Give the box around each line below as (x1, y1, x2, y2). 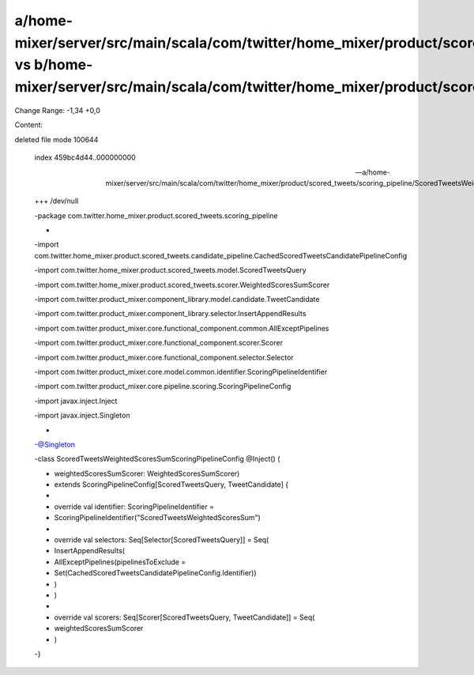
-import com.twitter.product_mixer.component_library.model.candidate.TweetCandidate (34, 295, 320, 304)
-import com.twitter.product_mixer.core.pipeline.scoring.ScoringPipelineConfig (34, 382, 292, 391)
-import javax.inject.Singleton (34, 411, 130, 420)
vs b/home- (14, 56, 93, 74)
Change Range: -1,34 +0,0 (14, 105, 100, 115)
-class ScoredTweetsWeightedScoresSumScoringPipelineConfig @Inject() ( (34, 454, 280, 464)
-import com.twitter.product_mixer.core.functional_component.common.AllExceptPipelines (34, 323, 329, 333)
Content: (14, 120, 43, 130)
